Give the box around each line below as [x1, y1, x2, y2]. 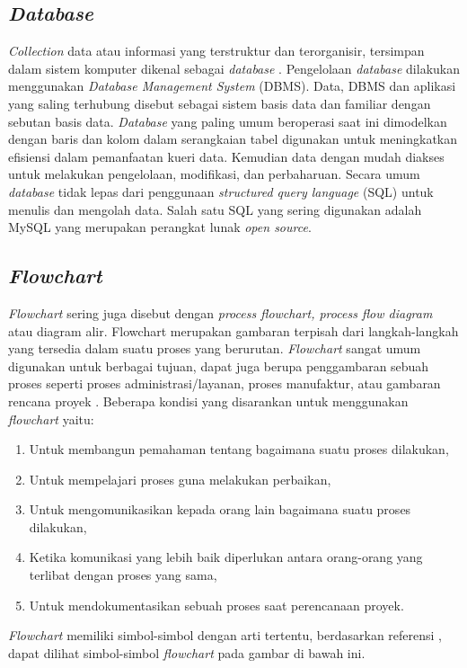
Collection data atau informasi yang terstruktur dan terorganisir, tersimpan [8, 41, 425, 60]
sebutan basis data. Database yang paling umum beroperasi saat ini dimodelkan [8, 111, 447, 130]
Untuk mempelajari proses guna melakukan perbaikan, [29, 469, 331, 488]
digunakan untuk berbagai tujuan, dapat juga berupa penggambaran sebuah [8, 356, 429, 375]
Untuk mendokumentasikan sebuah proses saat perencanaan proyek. [29, 595, 404, 614]
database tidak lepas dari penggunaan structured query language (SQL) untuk [8, 182, 434, 200]
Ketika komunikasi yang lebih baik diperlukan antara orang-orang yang [29, 548, 423, 566]
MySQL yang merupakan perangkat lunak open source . [8, 218, 312, 236]
